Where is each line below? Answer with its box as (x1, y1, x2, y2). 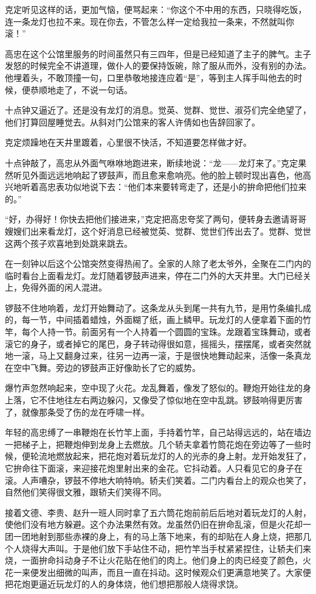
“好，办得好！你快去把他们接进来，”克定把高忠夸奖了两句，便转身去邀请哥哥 (5, 213, 307, 225)
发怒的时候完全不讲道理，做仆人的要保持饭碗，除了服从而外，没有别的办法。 (5, 59, 311, 72)
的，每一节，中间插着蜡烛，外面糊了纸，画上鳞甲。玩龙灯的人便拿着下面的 (5, 313, 303, 326)
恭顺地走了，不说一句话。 (30, 83, 132, 96)
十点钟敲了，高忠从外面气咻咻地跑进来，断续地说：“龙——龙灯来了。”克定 (5, 156, 298, 169)
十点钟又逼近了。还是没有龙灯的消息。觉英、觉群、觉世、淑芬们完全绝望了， (5, 104, 311, 116)
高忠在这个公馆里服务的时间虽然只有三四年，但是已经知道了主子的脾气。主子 (5, 47, 311, 60)
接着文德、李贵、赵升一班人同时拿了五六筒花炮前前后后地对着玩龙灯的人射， (5, 506, 311, 518)
